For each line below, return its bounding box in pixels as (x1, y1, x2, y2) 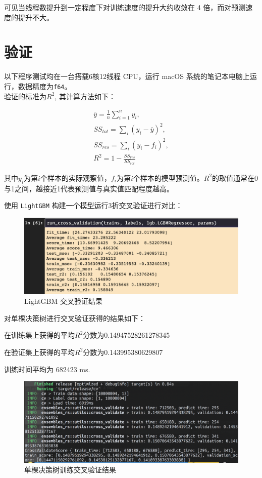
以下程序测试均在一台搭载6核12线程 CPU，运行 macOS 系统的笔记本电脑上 (4, 71, 250, 82)
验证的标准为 (4, 91, 46, 101)
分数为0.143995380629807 (83, 346, 163, 357)
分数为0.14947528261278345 (83, 330, 170, 340)
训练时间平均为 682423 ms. (4, 364, 90, 374)
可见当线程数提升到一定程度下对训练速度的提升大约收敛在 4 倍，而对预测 (4, 2, 246, 12)
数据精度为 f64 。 (18, 81, 72, 91)
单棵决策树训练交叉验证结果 (24, 464, 116, 475)
